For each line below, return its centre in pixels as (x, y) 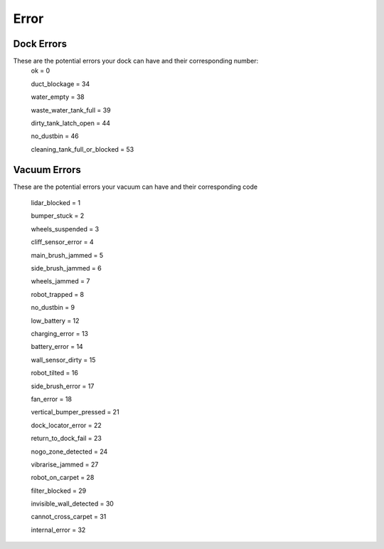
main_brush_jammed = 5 (67, 255)
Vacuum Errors (47, 170)
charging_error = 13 (60, 334)
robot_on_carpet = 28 (63, 478)
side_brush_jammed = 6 (66, 268)
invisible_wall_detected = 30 (72, 504)
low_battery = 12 (55, 320)
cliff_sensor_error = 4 (62, 242)
